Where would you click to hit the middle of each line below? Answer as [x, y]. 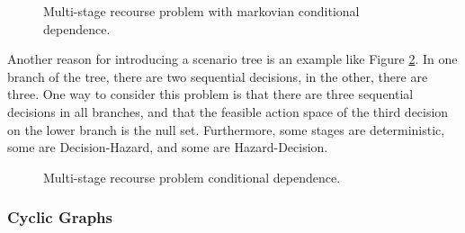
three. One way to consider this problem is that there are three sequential [210, 94]
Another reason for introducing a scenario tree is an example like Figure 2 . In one [232, 59]
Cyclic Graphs [60, 217]
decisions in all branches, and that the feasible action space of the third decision [228, 111]
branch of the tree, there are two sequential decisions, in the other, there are [218, 76]
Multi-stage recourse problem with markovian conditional [201, 11]
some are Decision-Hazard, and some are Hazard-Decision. [168, 147]
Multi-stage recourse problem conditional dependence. [192, 177]
